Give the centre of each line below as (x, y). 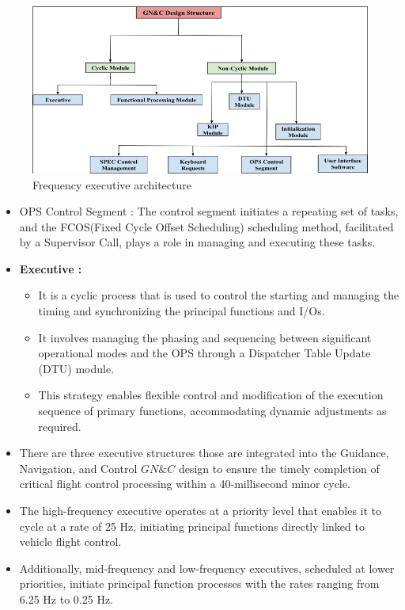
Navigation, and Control (78, 468)
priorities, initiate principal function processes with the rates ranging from (199, 583)
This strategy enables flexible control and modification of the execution (211, 395)
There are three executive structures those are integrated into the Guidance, (204, 453)
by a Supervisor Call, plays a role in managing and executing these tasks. (197, 242)
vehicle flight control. (70, 541)
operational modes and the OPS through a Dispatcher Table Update (204, 353)
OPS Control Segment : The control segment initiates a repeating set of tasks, (209, 211)
